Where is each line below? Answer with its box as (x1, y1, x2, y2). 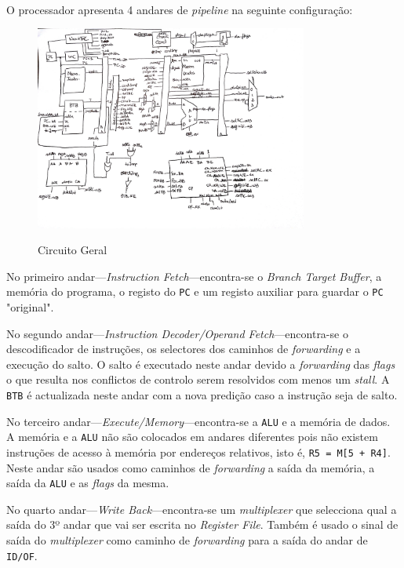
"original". (6, 299, 54, 315)
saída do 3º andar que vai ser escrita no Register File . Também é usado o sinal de (6, 516, 399, 533)
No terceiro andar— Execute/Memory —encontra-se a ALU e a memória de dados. (6, 413, 391, 429)
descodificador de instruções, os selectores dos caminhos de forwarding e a (6, 340, 361, 357)
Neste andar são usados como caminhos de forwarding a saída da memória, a (6, 459, 375, 475)
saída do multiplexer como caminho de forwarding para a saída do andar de (6, 532, 368, 548)
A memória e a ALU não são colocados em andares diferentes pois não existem (6, 428, 378, 445)
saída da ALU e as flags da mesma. (6, 475, 169, 491)
